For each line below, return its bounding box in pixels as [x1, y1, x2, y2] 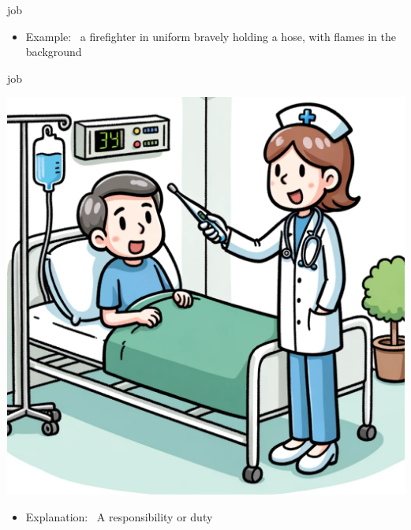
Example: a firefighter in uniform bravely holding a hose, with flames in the [25, 28, 396, 44]
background [25, 43, 82, 60]
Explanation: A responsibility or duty [25, 508, 213, 524]
